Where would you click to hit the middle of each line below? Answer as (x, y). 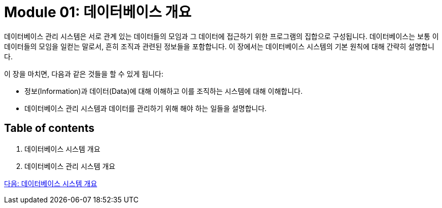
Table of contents (49, 128)
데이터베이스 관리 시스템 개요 (70, 166)
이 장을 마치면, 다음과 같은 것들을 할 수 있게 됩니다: (84, 74)
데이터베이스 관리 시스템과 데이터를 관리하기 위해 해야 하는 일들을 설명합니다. (146, 108)
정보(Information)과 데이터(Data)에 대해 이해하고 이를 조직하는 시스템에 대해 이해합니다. (164, 91)
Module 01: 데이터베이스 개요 (98, 12)
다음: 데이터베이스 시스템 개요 (51, 183)
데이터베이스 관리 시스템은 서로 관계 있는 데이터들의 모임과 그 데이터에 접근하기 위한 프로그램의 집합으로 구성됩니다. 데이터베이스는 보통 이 (222, 36)
